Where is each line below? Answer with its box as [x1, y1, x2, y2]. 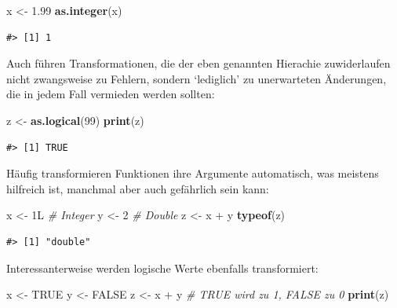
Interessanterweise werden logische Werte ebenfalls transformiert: [6, 259, 319, 276]
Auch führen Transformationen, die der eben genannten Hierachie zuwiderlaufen [6, 55, 391, 71]
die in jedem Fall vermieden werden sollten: [6, 86, 215, 102]
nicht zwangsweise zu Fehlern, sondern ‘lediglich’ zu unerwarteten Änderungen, [6, 70, 387, 86]
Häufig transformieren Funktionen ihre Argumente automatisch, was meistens [6, 165, 379, 181]
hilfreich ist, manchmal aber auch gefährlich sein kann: [6, 180, 269, 196]
